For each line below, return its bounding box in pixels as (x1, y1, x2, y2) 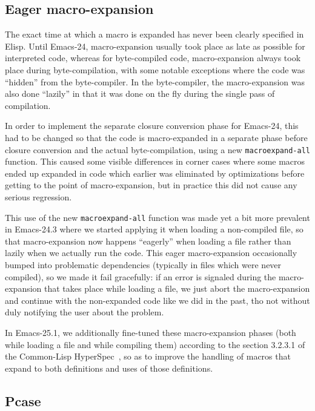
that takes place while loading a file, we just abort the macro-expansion (44, 282, 310, 295)
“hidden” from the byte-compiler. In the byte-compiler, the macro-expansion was (5, 75, 305, 88)
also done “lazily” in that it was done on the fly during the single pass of (5, 87, 275, 100)
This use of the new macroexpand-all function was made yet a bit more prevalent (5, 211, 310, 223)
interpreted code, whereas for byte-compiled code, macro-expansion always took (5, 51, 301, 64)
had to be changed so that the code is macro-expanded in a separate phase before (5, 131, 308, 143)
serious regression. (5, 190, 72, 203)
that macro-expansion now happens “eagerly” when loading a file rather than (5, 234, 291, 247)
